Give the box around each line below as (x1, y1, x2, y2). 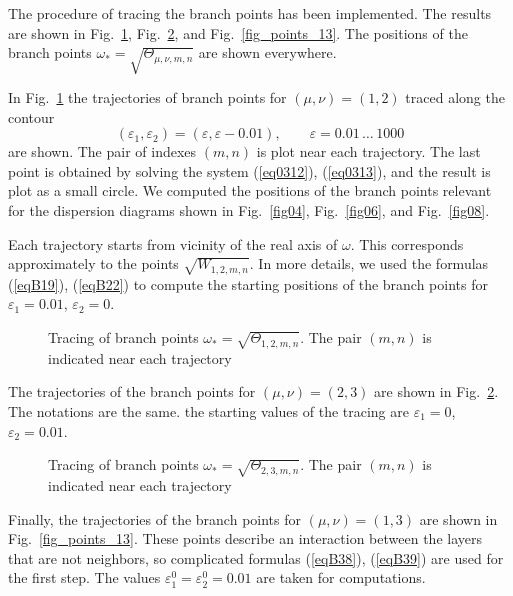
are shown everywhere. (198, 42, 337, 63)
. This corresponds (350, 233, 464, 254)
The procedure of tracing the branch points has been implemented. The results (8, 3, 492, 23)
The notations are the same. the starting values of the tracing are (8, 401, 409, 422)
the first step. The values (8, 567, 161, 588)
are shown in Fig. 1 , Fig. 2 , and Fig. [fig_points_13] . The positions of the (8, 22, 468, 43)
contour (8, 106, 55, 127)
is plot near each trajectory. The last (256, 141, 481, 162)
